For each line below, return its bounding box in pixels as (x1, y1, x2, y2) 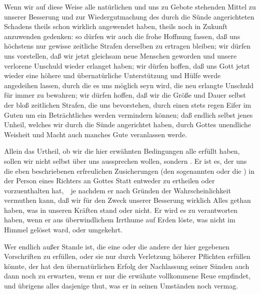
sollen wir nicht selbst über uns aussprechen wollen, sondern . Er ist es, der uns (4, 155, 247, 166)
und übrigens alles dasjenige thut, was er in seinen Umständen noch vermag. (4, 280, 238, 291)
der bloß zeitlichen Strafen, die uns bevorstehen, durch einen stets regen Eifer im (4, 99, 251, 110)
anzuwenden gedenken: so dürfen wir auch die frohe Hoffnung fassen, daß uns (4, 31, 240, 41)
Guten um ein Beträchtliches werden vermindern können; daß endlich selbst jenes (4, 109, 253, 120)
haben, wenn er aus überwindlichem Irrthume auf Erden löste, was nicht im (4, 214, 235, 225)
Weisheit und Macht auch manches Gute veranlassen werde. (4, 129, 187, 139)
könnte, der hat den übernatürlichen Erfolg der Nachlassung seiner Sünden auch (4, 260, 249, 271)
